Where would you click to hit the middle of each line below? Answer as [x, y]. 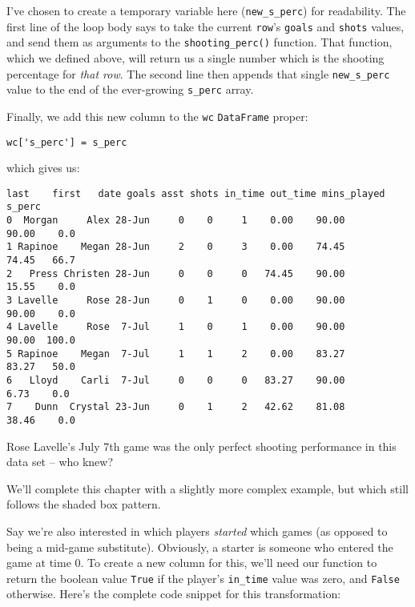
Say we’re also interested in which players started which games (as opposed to [197, 531]
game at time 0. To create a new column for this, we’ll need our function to [192, 563]
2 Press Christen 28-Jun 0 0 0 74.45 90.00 [176, 273]
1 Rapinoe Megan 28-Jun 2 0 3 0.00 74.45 [176, 247]
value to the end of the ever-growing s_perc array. [130, 89]
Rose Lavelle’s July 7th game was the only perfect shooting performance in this [201, 446]
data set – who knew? [60, 462]
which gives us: [43, 168]
